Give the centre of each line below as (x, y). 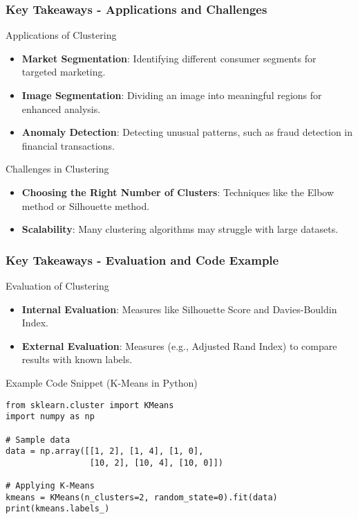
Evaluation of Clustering (57, 285)
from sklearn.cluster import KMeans (90, 405)
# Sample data (38, 440)
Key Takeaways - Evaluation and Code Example (142, 259)
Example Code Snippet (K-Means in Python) (102, 382)
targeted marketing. (64, 72)
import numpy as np (50, 417)
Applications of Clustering (61, 35)
